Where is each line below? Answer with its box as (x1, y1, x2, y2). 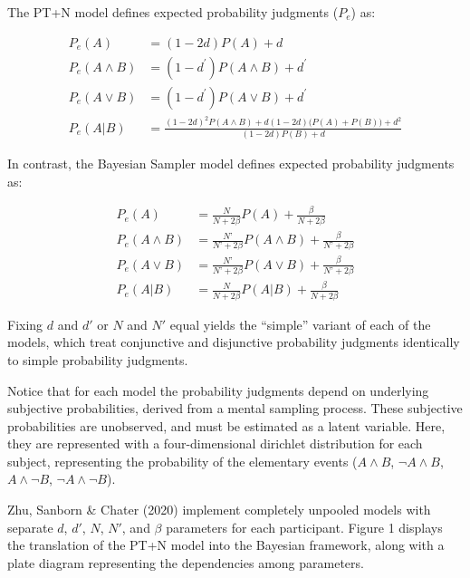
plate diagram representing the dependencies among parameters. (7, 553, 364, 572)
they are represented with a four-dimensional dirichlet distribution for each (7, 434, 423, 453)
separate (7, 517, 53, 536)
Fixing (7, 314, 43, 333)
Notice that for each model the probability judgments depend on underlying (7, 381, 429, 400)
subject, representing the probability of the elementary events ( (7, 451, 358, 470)
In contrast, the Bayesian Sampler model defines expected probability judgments (7, 153, 455, 172)
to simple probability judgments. (7, 350, 188, 369)
